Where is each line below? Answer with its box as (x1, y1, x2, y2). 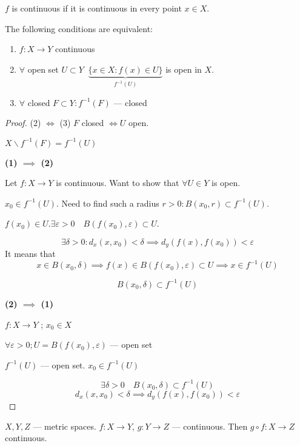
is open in (165, 62, 202, 75)
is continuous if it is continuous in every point (12, 2, 182, 14)
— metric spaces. (33, 419, 96, 432)
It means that (5, 247, 56, 260)
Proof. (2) (5, 116, 41, 129)
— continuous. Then (172, 419, 248, 432)
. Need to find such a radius (56, 196, 159, 209)
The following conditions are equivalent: (5, 22, 153, 35)
